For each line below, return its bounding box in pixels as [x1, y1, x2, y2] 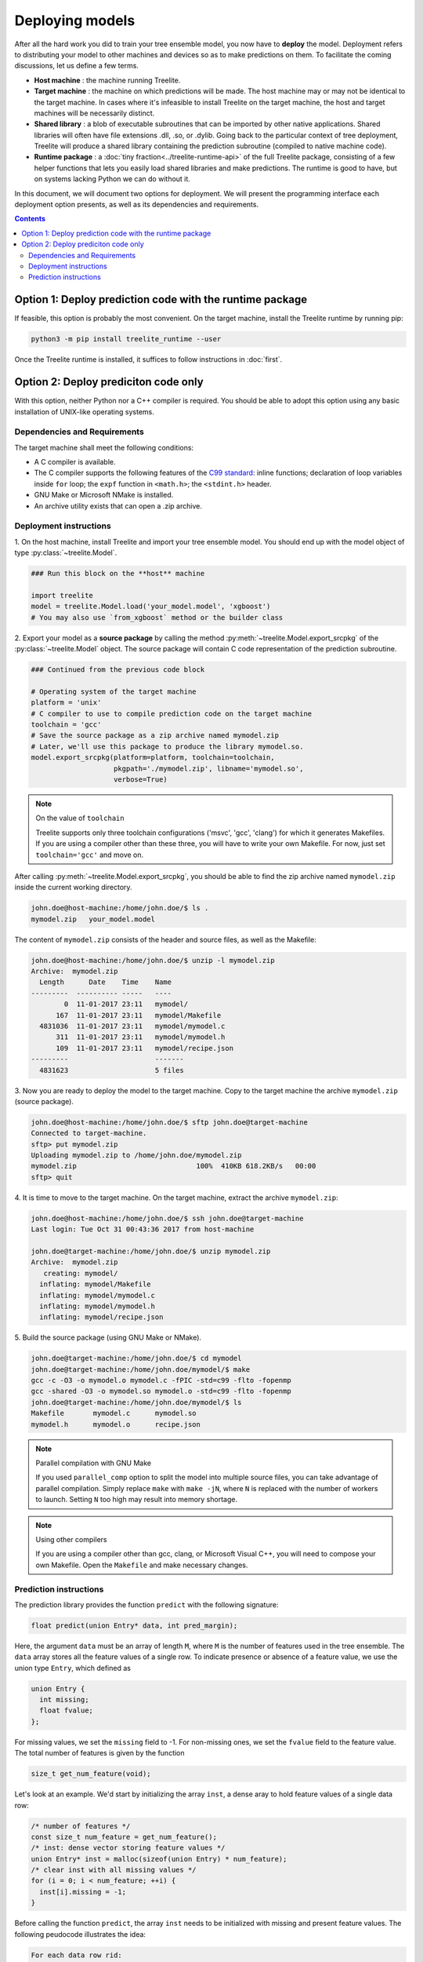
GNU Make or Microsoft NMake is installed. [34, 491, 174, 500]
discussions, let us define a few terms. [14, 61, 139, 71]
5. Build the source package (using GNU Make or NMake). [14, 1333, 202, 1342]
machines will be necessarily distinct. [34, 108, 155, 118]
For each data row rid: [31, 1950, 123, 1960]
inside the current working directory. [14, 883, 132, 892]
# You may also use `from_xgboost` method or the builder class [31, 613, 284, 622]
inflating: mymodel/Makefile [39, 1280, 152, 1289]
